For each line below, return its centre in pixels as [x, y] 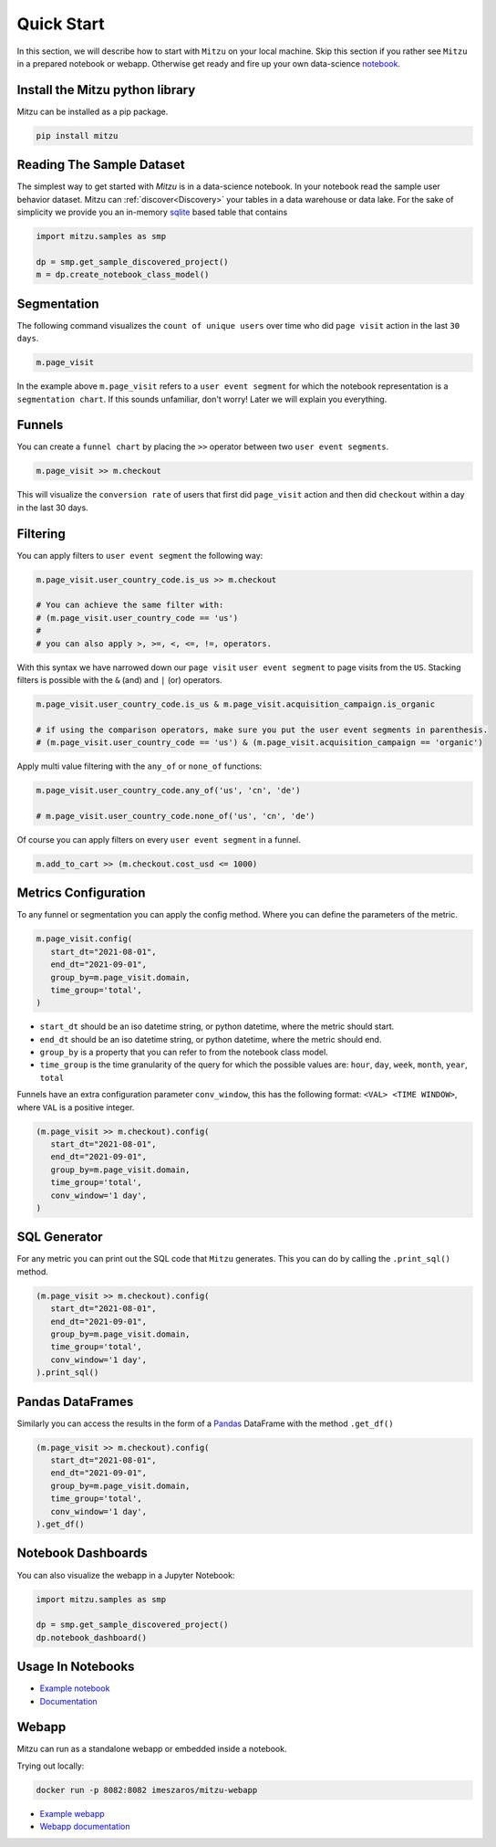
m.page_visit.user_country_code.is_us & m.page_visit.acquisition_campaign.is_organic [236, 704]
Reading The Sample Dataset [101, 165]
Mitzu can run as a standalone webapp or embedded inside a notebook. [152, 1749]
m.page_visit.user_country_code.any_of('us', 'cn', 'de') [168, 791]
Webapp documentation [85, 1827]
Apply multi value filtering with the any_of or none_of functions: [139, 766]
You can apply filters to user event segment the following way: [140, 555]
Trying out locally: [51, 1766]
